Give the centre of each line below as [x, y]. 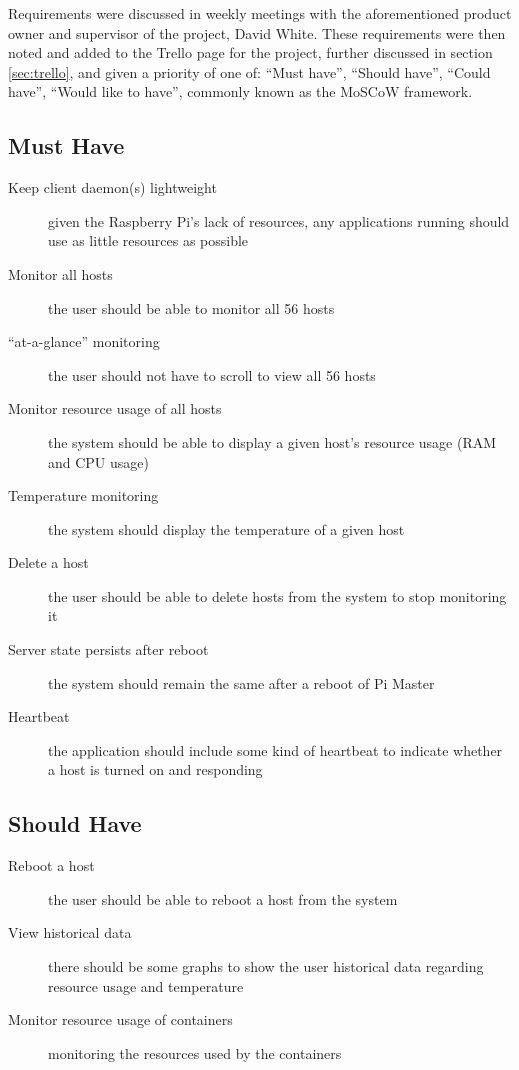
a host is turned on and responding [155, 769]
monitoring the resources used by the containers [195, 1052]
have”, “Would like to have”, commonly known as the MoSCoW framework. [240, 91]
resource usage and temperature [146, 985]
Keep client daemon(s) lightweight [112, 187]
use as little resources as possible [148, 240]
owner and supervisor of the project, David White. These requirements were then [257, 32]
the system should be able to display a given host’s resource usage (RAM [272, 441]
